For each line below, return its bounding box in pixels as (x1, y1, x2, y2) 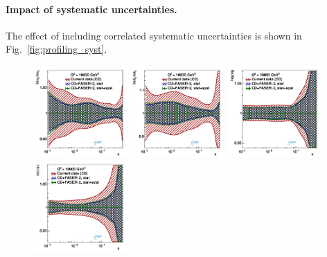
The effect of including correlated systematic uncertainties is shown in (6, 28, 302, 42)
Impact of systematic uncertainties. (6, 1, 177, 16)
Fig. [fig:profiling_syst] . (6, 42, 107, 56)
